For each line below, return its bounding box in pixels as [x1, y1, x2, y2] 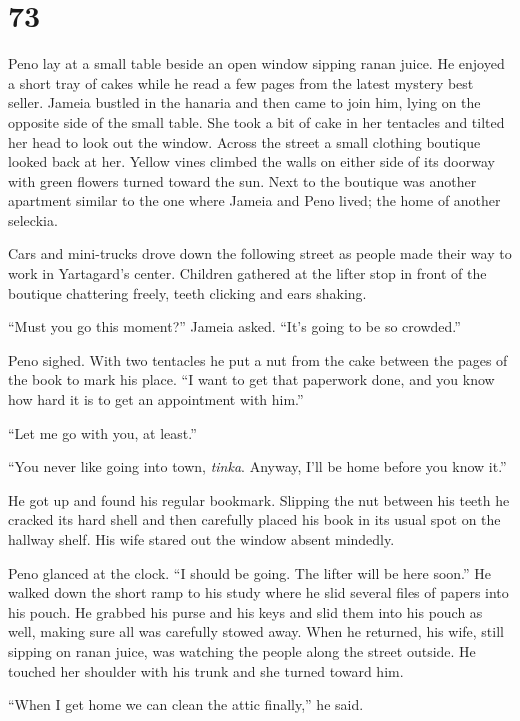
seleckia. [8, 209, 58, 230]
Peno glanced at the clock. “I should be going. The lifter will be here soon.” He [8, 562, 492, 583]
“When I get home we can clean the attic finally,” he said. [8, 694, 364, 715]
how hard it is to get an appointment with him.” [8, 389, 304, 410]
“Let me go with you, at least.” [8, 422, 197, 443]
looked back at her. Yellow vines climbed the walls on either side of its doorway [8, 151, 495, 172]
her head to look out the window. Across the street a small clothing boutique [8, 131, 481, 152]
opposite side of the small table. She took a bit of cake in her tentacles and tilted [8, 111, 505, 132]
